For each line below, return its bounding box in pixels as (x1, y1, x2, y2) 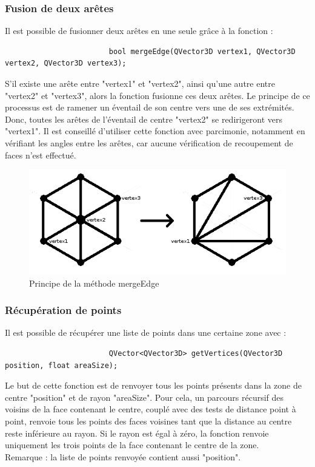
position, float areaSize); (5, 361, 118, 370)
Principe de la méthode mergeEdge (29, 276, 159, 289)
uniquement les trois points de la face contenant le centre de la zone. (5, 438, 259, 451)
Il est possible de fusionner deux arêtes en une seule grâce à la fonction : (5, 24, 273, 37)
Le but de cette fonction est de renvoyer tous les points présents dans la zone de (5, 379, 302, 392)
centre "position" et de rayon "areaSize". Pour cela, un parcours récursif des (5, 390, 284, 403)
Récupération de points (5, 302, 122, 318)
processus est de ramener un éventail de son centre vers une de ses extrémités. (5, 101, 294, 114)
